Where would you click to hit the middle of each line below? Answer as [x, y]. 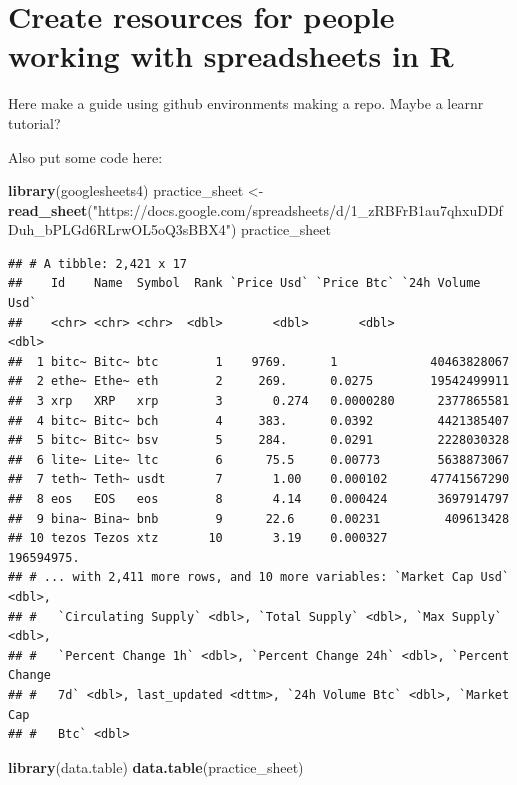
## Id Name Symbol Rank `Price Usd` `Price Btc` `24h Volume [244, 283]
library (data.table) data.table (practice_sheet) [156, 766]
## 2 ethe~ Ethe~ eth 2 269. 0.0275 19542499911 [259, 381]
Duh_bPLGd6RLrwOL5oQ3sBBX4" [119, 229]
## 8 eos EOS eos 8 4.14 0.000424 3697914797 [259, 499]
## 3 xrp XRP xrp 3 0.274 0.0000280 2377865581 [259, 401]
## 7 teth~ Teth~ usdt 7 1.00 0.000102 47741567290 [259, 479]
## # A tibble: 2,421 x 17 [97, 263]
